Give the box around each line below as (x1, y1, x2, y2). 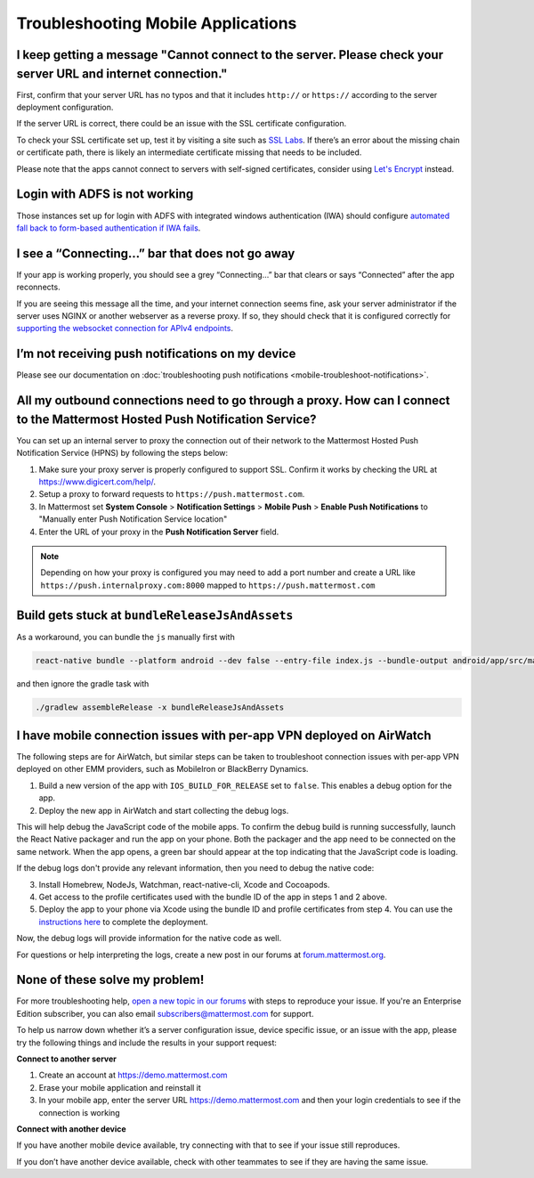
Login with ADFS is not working (16, 187, 194, 202)
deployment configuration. (16, 102, 114, 113)
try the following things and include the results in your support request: (16, 1037, 278, 1048)
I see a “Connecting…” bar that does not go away (16, 246, 295, 261)
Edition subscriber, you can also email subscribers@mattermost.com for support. (16, 1008, 314, 1019)
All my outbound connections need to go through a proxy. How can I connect (16, 393, 450, 409)
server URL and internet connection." (16, 66, 228, 81)
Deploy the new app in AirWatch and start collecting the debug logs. (38, 805, 289, 816)
